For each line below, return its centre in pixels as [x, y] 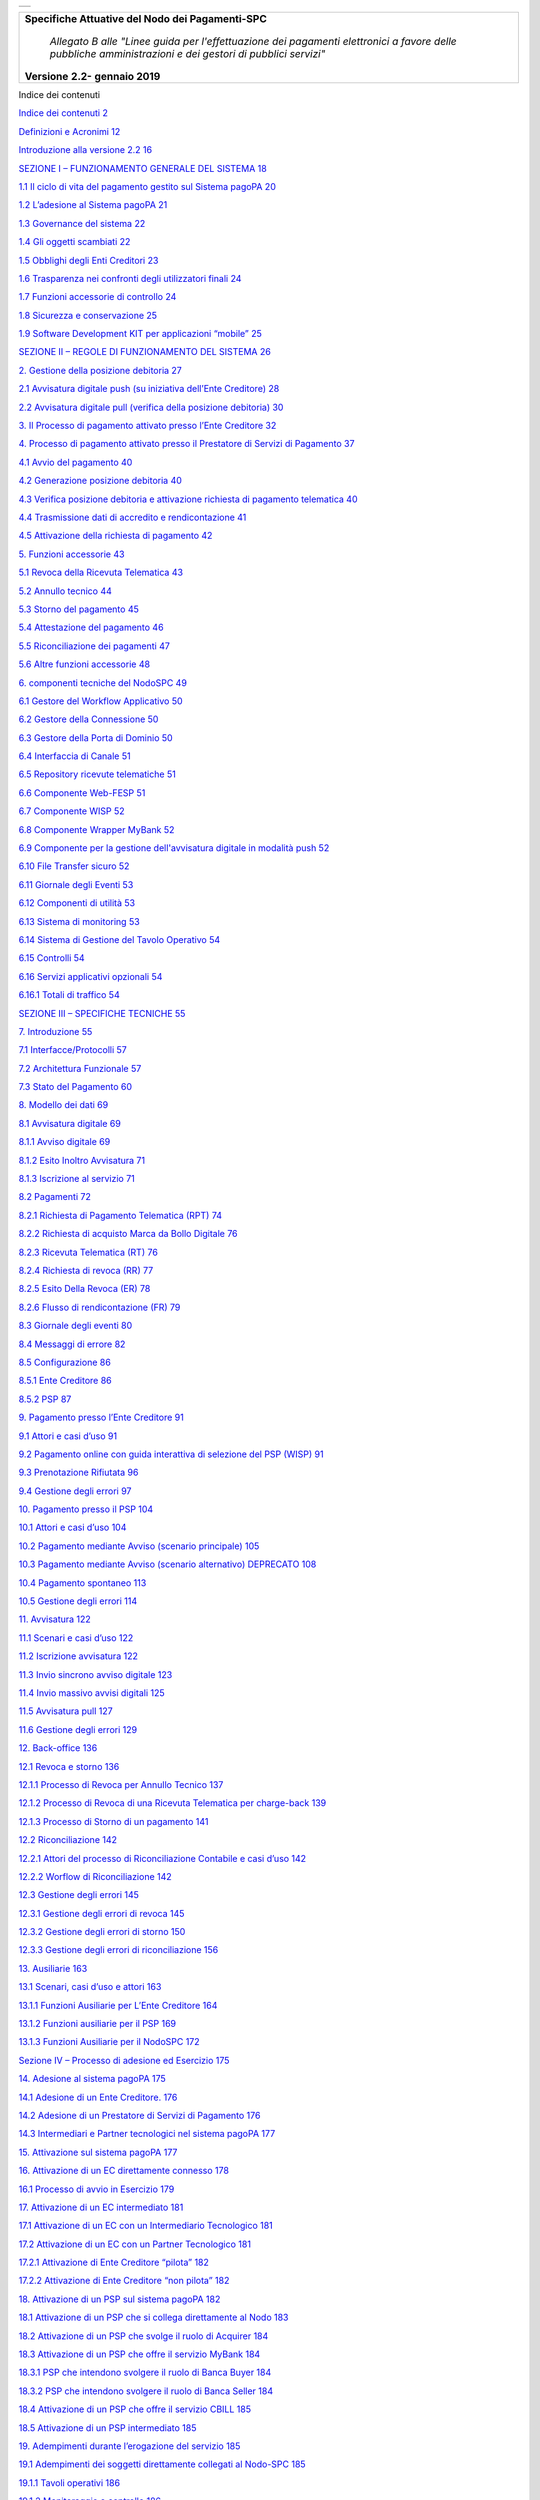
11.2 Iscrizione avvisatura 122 [78, 1656]
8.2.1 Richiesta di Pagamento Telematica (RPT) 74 [120, 1215]
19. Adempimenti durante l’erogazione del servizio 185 [129, 2446]
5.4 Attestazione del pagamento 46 [91, 627]
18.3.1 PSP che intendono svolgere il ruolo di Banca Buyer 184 [145, 2372]
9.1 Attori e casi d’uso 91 [68, 1436]
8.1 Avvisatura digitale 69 [70, 1123]
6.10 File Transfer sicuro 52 [74, 866]
